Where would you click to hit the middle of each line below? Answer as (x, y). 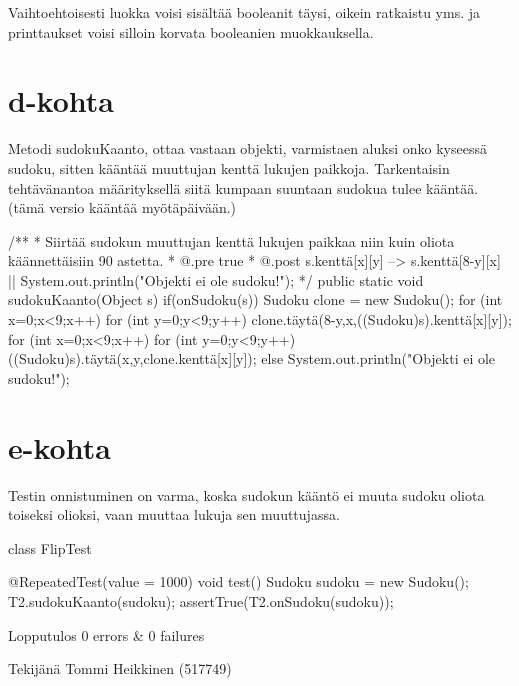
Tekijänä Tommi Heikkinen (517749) (120, 668)
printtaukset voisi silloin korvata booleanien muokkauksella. (191, 31)
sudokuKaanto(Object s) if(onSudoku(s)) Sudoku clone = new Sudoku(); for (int (255, 299)
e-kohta (59, 446)
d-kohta (61, 100)
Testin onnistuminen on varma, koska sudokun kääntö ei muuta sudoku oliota (246, 494)
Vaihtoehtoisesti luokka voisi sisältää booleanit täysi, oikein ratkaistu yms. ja (244, 12)
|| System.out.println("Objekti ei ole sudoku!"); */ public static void (216, 279)
